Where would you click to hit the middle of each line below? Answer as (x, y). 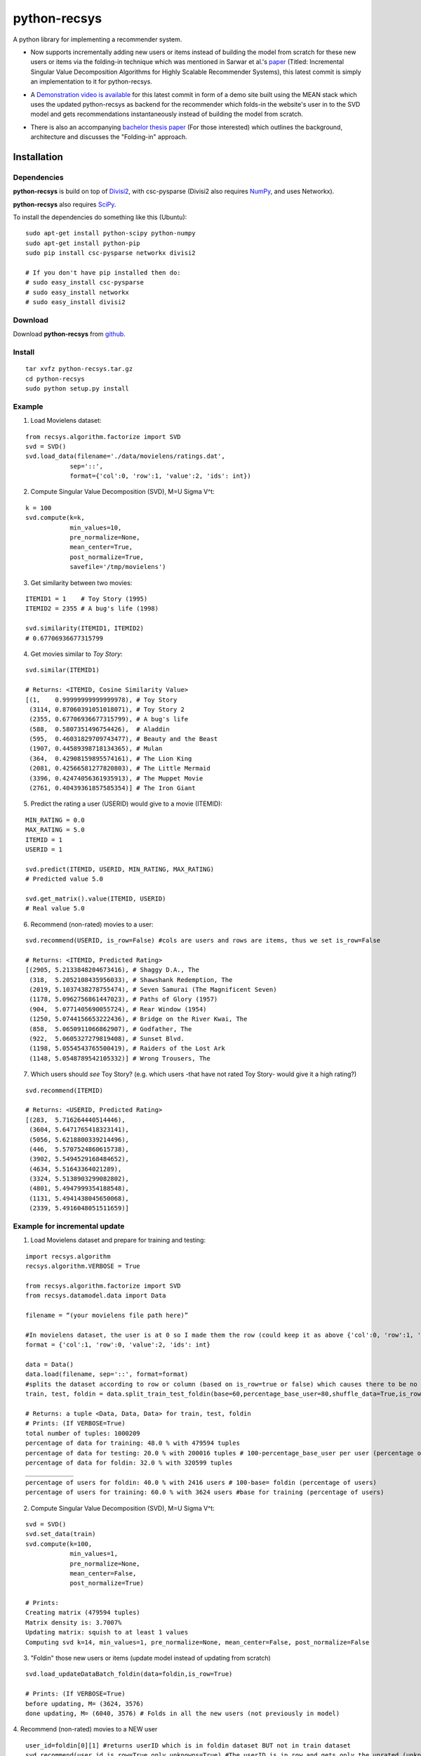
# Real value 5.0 (55, 909)
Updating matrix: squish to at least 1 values (107, 1632)
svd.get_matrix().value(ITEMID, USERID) (96, 898)
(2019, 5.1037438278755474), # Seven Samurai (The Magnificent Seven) (153, 990)
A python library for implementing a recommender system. (98, 39)
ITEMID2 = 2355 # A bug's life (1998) (92, 609)
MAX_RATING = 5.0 (55, 830)
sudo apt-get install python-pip (83, 243)
